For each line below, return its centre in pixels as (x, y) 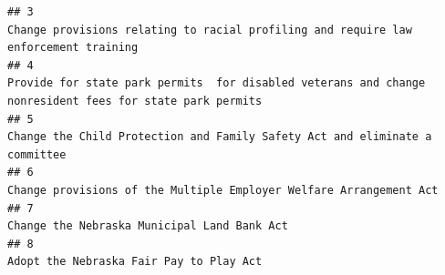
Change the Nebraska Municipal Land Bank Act (148, 226)
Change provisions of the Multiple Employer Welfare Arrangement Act (223, 190)
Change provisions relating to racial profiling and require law (210, 30)
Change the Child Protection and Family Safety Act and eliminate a (220, 137)
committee (37, 154)
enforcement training (73, 48)
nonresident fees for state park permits (135, 101)
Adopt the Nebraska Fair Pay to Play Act (135, 262)
